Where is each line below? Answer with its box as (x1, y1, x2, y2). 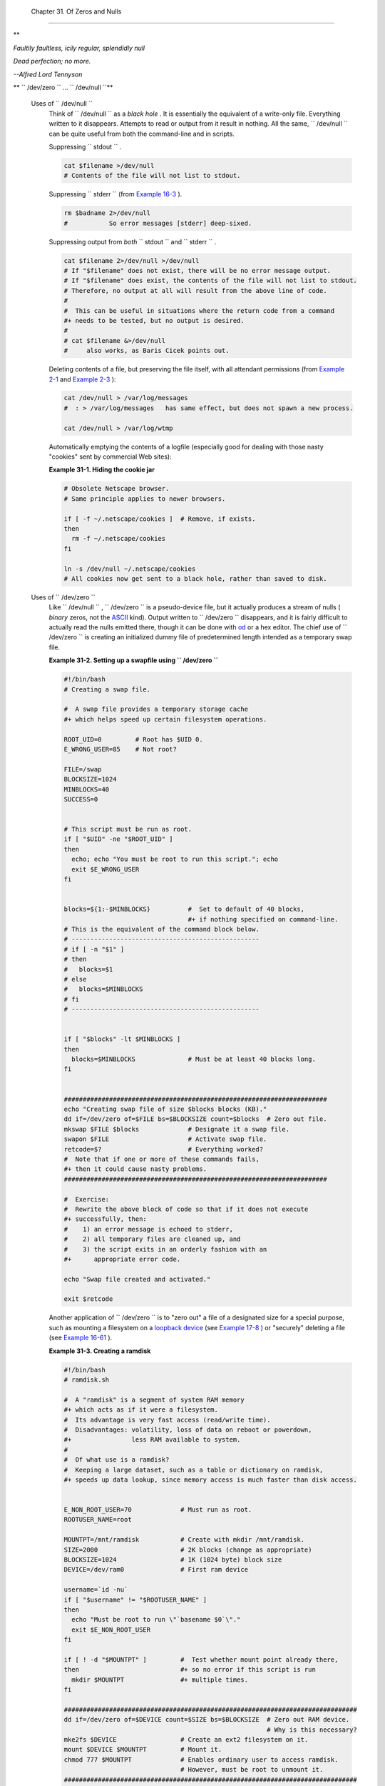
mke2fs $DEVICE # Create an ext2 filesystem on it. (63, 1736, 309, 1744)
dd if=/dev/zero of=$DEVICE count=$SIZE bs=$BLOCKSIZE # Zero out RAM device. (63, 1715, 350, 1724)
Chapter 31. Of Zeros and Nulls (31, 7, 122, 16)
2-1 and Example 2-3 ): (48, 375, 117, 384)
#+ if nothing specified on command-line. (188, 915, 339, 923)
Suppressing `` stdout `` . (48, 142, 122, 151)
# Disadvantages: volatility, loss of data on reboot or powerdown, (63, 1425, 312, 1434)
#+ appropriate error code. (63, 1254, 181, 1263)
